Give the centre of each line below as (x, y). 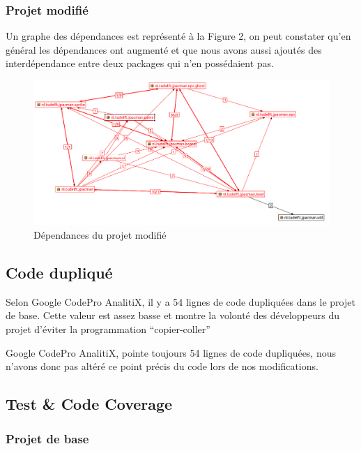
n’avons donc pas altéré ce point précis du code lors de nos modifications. (162, 366)
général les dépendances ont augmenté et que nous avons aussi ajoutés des (164, 49)
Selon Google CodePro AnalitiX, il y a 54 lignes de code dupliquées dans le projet (180, 301)
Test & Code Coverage (89, 404)
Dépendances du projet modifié (100, 235)
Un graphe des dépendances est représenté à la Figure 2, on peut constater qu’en (178, 36)
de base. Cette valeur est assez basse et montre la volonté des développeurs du (172, 315)
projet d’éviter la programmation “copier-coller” (108, 329)
